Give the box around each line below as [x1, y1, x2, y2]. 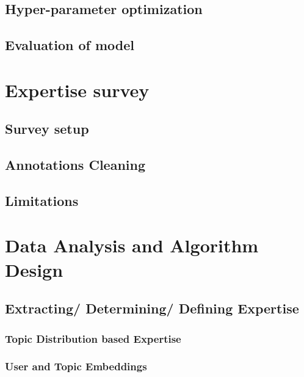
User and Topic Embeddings [5, 359, 147, 374]
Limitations [5, 191, 79, 210]
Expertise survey [5, 77, 150, 102]
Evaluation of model [5, 35, 135, 54]
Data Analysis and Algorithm [5, 233, 259, 258]
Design [5, 257, 63, 282]
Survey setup [5, 119, 89, 138]
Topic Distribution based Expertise [5, 331, 181, 346]
